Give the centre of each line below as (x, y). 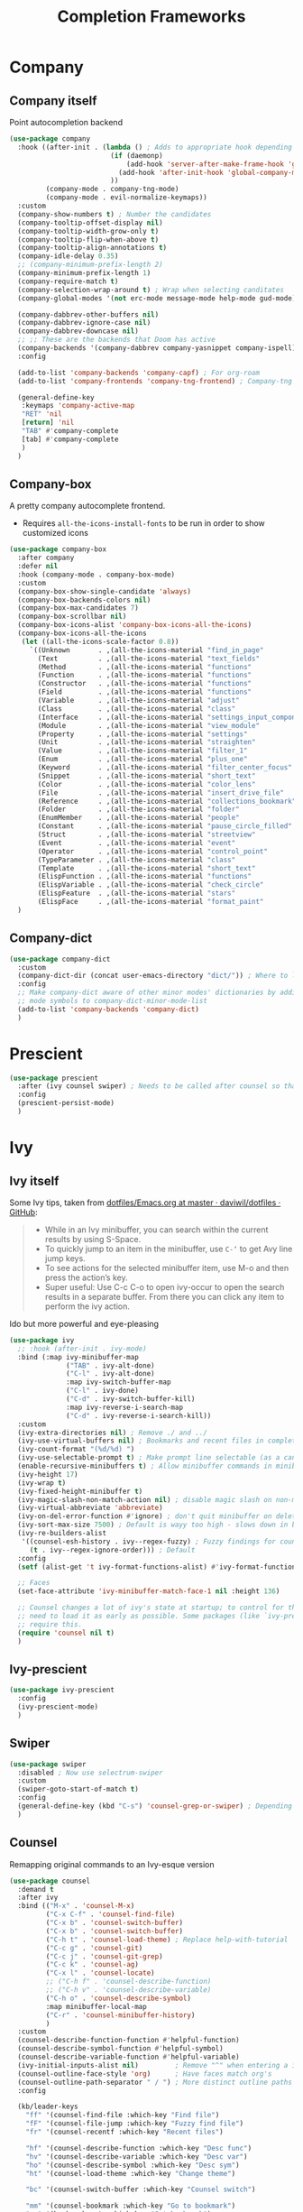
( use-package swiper (48, 1764)
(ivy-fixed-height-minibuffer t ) (80, 1491)
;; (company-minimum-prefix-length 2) (91, 265)
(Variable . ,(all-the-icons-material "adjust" (139, 701)
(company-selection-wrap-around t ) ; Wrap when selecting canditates (151, 290)
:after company (46, 558)
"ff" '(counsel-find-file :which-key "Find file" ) (123, 2115)
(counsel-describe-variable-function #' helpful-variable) (129, 2057)
